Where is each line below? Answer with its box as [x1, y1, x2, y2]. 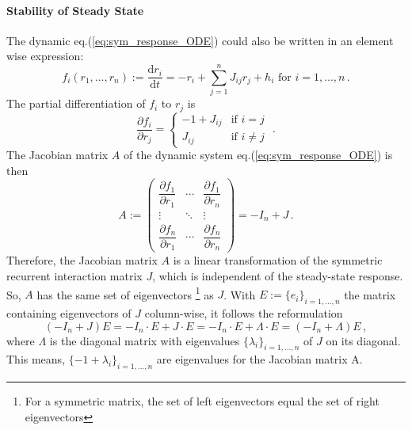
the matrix [344, 286, 396, 303]
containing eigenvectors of [6, 305, 132, 322]
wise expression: [6, 48, 84, 64]
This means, [6, 351, 66, 367]
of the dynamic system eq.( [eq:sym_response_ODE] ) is [124, 147, 393, 163]
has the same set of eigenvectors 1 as [36, 283, 214, 303]
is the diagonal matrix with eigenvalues [49, 332, 240, 348]
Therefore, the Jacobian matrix [6, 252, 158, 268]
